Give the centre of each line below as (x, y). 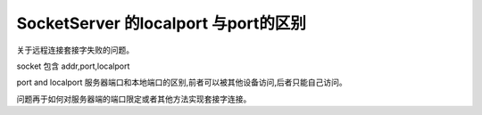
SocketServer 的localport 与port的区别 (162, 23)
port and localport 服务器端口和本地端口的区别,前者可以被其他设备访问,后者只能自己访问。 (182, 82)
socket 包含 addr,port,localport (73, 66)
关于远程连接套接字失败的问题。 (75, 50)
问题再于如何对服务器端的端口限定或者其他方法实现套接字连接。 (134, 99)
